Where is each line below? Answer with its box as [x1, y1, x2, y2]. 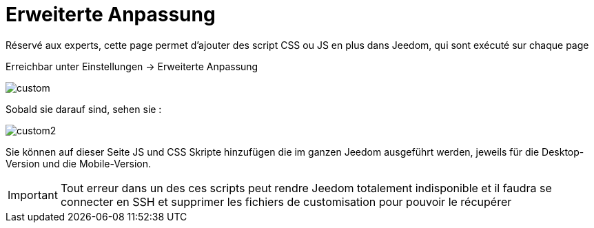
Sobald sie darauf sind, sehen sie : [6, 103, 162, 115]
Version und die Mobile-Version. [6, 157, 152, 169]
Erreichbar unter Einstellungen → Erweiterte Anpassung [6, 60, 258, 72]
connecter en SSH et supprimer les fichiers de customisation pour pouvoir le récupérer [60, 194, 512, 209]
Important [8, 187, 58, 202]
